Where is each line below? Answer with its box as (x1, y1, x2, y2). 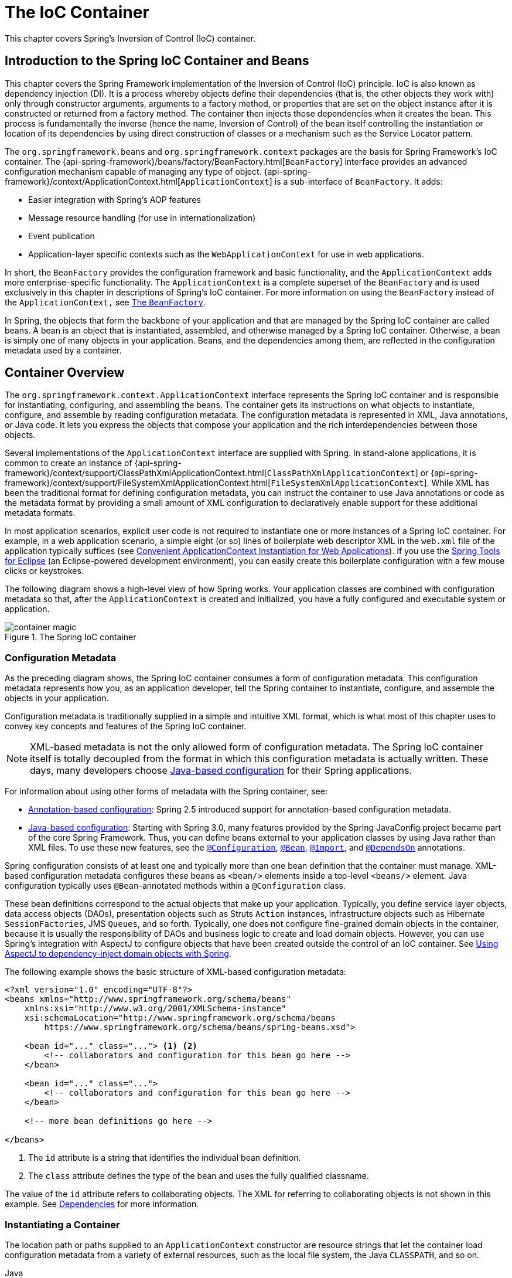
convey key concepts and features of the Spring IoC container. (5, 721, 247, 732)
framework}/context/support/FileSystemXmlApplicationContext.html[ (5, 478, 271, 488)
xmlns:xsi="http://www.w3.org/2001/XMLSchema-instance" (24, 1004, 286, 1014)
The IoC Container (5, 2, 149, 22)
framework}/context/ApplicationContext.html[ (5, 176, 180, 186)
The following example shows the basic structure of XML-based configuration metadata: (5, 967, 346, 977)
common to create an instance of (5, 458, 132, 468)
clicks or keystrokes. (5, 566, 84, 576)
